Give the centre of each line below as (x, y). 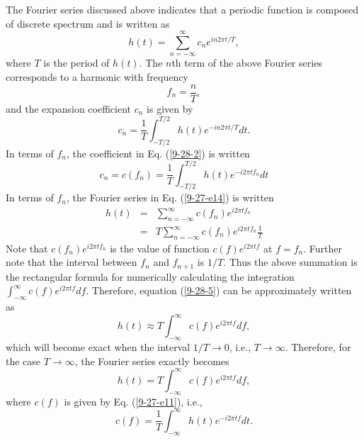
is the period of (76, 63)
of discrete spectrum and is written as (88, 23)
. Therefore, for (318, 347)
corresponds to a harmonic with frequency (97, 76)
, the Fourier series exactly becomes (152, 361)
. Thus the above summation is (290, 262)
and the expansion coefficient (69, 108)
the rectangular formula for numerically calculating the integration (150, 276)
